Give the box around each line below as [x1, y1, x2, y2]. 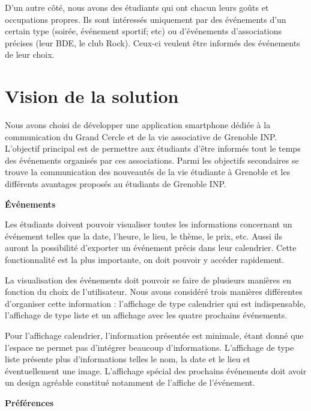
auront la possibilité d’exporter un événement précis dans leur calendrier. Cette [5, 241, 297, 254]
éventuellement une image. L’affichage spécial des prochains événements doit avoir [5, 364, 307, 377]
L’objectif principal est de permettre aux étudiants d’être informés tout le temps [5, 142, 301, 155]
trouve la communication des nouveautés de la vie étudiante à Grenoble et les [5, 165, 291, 178]
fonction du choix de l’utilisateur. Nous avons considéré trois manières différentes [5, 285, 303, 298]
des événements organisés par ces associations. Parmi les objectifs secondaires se [5, 153, 299, 166]
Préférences [5, 396, 54, 409]
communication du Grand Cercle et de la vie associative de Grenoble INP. [5, 130, 277, 143]
